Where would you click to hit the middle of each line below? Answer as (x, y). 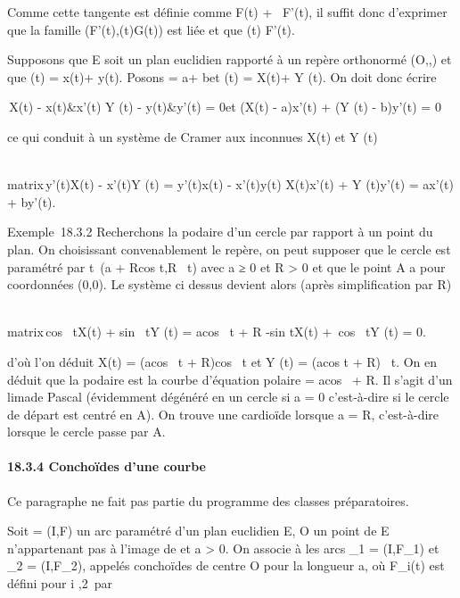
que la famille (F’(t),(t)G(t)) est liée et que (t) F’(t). (151, 29)
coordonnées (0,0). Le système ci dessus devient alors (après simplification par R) (230, 284)
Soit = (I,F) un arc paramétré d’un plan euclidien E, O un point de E (198, 531)
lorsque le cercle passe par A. (86, 432)
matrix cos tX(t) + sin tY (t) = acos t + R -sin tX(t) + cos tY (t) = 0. (217, 332)
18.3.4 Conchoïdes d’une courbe (107, 466)
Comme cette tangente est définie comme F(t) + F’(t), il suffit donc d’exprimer (227, 12)
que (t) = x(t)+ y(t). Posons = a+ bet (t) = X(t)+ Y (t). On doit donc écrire (222, 76)
